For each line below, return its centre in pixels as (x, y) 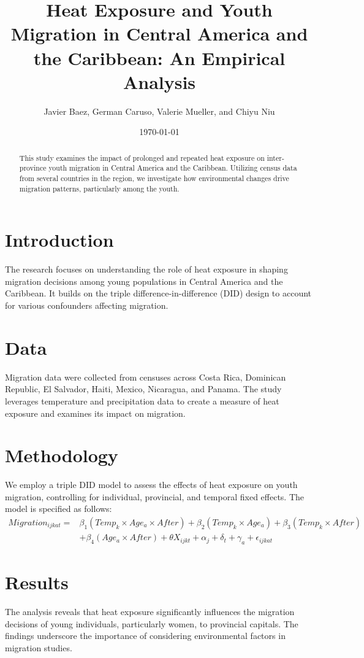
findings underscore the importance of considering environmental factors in (145, 636)
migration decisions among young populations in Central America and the (144, 281)
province (33, 168)
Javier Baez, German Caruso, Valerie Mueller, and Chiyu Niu (159, 111)
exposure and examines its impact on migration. (95, 413)
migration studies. (39, 647)
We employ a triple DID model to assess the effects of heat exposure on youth (151, 485)
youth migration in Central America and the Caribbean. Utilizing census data (173, 168)
